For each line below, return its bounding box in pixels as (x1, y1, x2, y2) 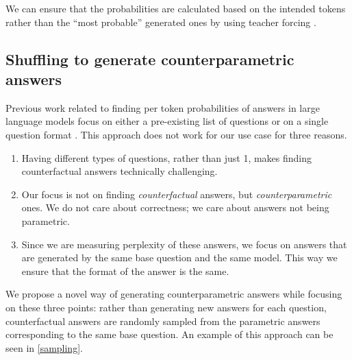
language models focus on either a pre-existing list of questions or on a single (5, 114, 329, 128)
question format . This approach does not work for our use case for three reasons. (5, 127, 347, 141)
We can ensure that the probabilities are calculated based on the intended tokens (5, 1, 346, 15)
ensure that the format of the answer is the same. (21, 263, 229, 278)
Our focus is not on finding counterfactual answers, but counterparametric (21, 187, 332, 201)
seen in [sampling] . (5, 340, 83, 355)
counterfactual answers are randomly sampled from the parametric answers (5, 313, 320, 328)
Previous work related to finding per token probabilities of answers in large (5, 100, 320, 115)
